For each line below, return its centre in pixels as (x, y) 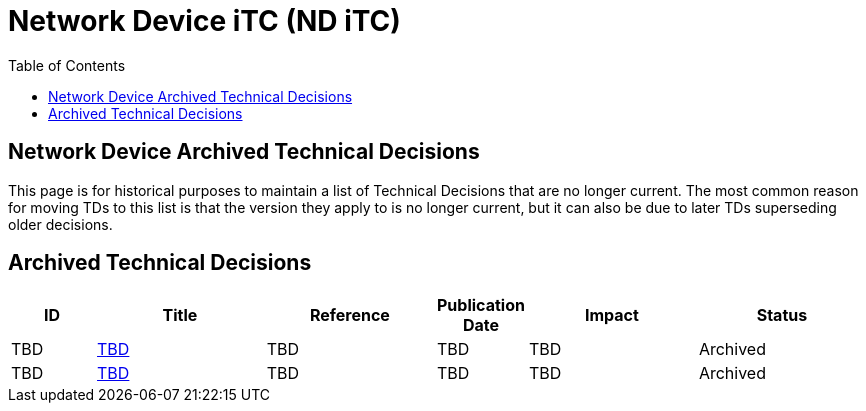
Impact (611, 315)
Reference (349, 315)
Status (782, 315)
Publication (481, 305)
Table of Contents (67, 65)
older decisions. (60, 224)
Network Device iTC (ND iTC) (204, 21)
